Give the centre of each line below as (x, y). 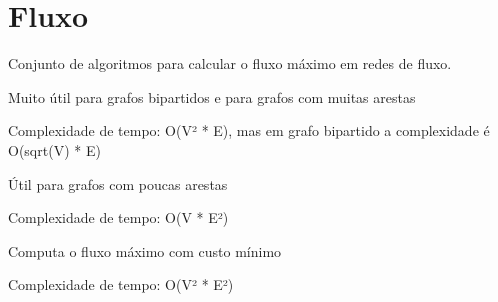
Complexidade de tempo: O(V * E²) (118, 217)
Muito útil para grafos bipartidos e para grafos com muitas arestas (212, 96)
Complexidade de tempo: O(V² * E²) (121, 284)
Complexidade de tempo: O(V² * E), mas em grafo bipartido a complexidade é (249, 130)
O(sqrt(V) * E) (54, 149)
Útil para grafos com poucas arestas (118, 183)
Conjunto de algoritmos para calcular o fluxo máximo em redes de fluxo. (230, 63)
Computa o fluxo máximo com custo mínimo (145, 250)
